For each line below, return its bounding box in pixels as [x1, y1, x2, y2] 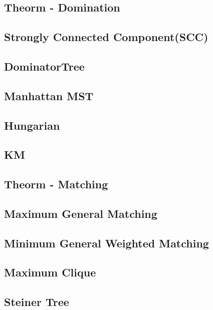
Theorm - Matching [4, 176, 108, 192]
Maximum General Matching [4, 205, 157, 221]
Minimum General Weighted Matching [4, 235, 209, 250]
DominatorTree [4, 58, 85, 74]
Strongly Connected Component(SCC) [4, 29, 208, 45]
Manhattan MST [4, 88, 94, 103]
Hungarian [4, 117, 60, 133]
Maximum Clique [4, 264, 96, 280]
